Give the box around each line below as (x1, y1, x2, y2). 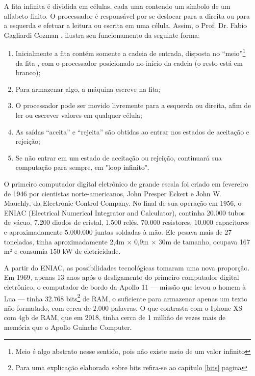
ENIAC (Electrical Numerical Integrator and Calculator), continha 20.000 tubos (4, 207, 245, 217)
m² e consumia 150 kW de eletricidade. (4, 246, 121, 256)
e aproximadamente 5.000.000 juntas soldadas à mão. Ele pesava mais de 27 (4, 226, 232, 237)
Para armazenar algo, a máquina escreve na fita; (15, 83, 160, 94)
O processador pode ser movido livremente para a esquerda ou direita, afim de (15, 100, 251, 110)
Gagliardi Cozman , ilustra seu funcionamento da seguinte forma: (4, 29, 200, 40)
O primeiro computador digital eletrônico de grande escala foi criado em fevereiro (4, 178, 249, 188)
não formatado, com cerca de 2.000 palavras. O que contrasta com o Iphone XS (4, 302, 242, 313)
